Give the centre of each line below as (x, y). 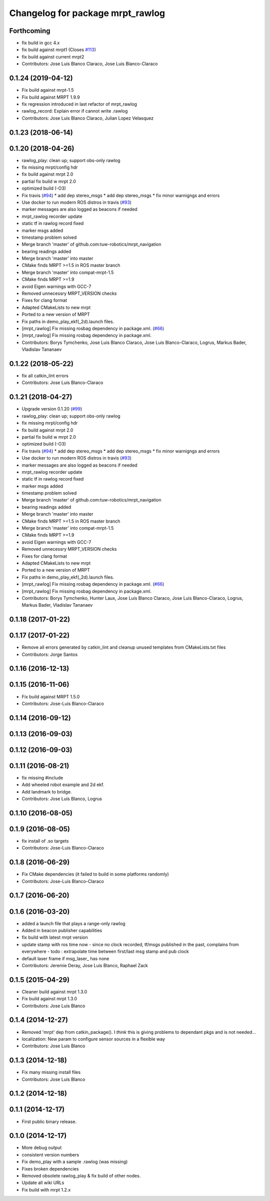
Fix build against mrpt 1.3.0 (49, 999)
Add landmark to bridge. (47, 791)
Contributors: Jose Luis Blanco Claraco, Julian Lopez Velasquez (88, 118)
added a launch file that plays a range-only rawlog (73, 923)
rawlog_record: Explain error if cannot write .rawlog (75, 111)
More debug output (42, 1148)
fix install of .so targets (45, 841)
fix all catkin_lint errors (45, 376)
